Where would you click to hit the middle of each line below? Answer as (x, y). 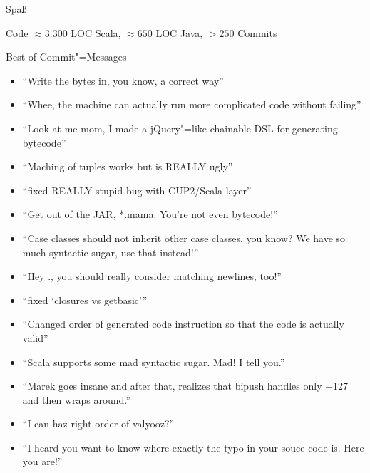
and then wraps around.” (76, 399)
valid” (35, 337)
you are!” (42, 461)
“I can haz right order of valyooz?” (98, 423)
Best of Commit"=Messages (66, 57)
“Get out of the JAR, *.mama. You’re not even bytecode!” (150, 214)
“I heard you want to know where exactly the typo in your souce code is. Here (193, 447)
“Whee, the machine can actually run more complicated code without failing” (192, 104)
